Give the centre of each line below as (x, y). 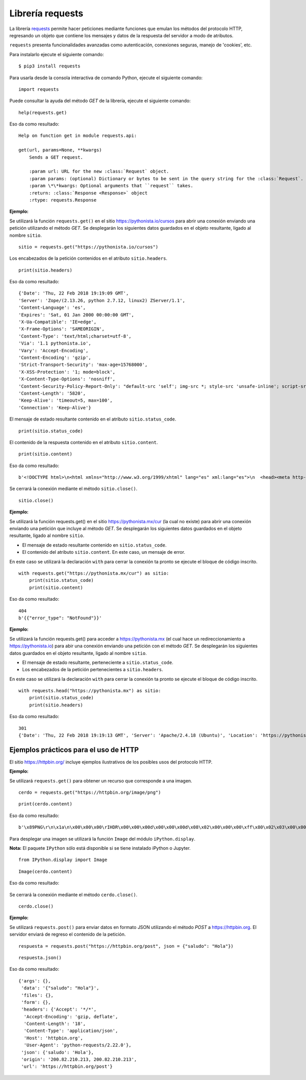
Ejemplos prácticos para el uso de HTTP (74, 750)
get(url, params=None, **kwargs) (60, 150)
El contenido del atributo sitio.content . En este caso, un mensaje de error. (104, 552)
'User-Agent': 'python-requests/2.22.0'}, (78, 1045)
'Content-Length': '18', (55, 1024)
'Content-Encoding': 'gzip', (55, 358)
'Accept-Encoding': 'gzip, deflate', (71, 1016)
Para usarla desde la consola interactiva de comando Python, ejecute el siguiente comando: (106, 78)
